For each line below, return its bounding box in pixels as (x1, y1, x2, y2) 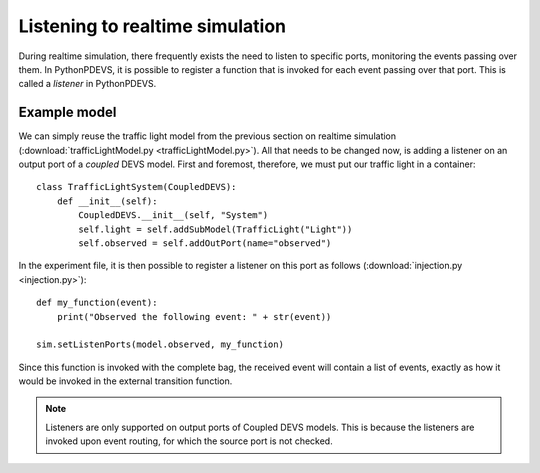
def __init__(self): (56, 195, 158, 207)
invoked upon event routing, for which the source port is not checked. (45, 435, 334, 447)
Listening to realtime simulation (18, 15, 287, 37)
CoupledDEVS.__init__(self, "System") (78, 210, 269, 221)
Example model (18, 104, 117, 121)
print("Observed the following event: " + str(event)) (56, 311, 332, 322)
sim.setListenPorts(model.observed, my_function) (36, 339, 285, 350)
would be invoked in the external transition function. (18, 375, 233, 387)
